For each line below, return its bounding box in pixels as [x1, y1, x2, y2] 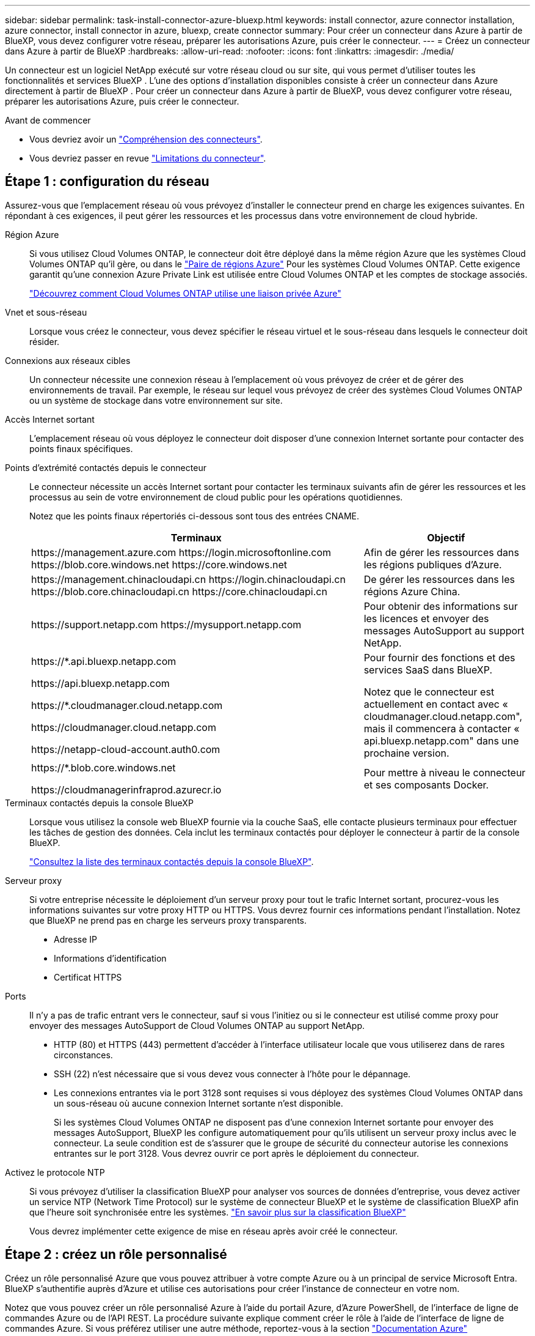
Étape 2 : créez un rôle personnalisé [5, 1247, 227, 1263]
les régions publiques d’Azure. [363, 558, 502, 571]
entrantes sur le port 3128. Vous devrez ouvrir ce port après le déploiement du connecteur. [54, 1148, 419, 1159]
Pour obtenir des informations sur [363, 599, 518, 612]
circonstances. [54, 1049, 113, 1060]
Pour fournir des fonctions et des [363, 651, 515, 664]
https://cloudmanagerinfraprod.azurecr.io [31, 783, 222, 796]
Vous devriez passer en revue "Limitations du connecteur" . [29, 153, 266, 163]
